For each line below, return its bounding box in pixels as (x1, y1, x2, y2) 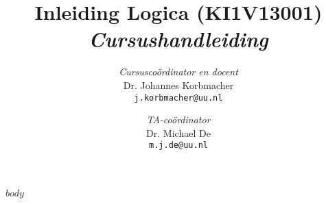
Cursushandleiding (89, 25, 268, 53)
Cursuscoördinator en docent (119, 64, 238, 79)
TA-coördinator (146, 112, 211, 127)
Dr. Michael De (146, 125, 211, 140)
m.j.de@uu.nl (149, 140, 208, 151)
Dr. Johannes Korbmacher (123, 77, 234, 92)
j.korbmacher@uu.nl (134, 92, 223, 103)
